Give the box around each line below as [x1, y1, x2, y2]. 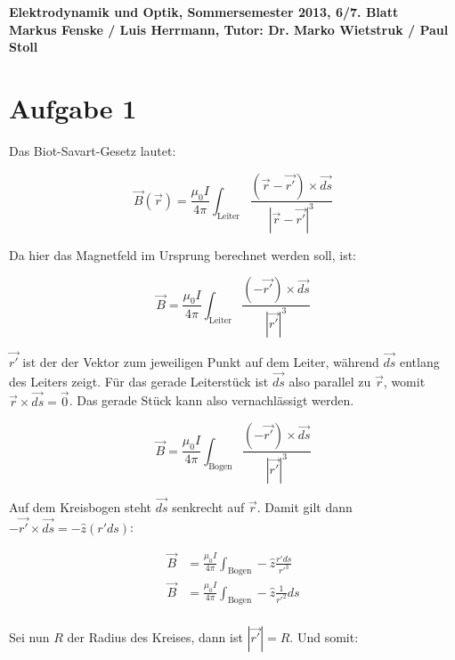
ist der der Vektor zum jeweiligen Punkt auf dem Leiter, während [22, 353, 379, 371]
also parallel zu [288, 371, 371, 390]
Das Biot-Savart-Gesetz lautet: [9, 141, 176, 159]
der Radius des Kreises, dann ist [67, 628, 243, 647]
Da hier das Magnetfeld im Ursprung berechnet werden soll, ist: [9, 245, 356, 264]
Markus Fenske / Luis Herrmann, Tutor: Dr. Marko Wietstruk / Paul [9, 20, 449, 38]
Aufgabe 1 [9, 89, 137, 126]
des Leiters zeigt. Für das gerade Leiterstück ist [9, 371, 269, 390]
